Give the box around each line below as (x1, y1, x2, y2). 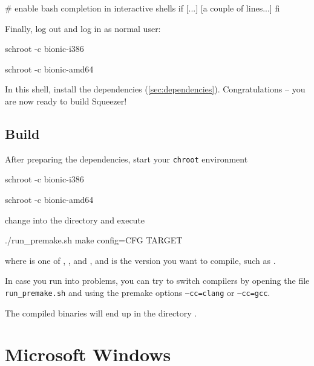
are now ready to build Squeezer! (5, 94, 127, 107)
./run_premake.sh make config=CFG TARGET (5, 234, 183, 246)
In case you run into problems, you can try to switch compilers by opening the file (5, 274, 310, 287)
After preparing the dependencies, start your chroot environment (5, 152, 248, 165)
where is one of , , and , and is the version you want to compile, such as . (5, 254, 276, 266)
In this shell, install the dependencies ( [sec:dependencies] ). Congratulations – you (5, 83, 306, 95)
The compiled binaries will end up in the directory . (5, 306, 197, 319)
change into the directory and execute (5, 213, 145, 226)
